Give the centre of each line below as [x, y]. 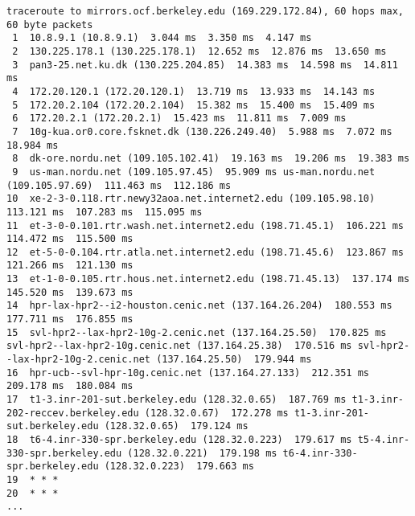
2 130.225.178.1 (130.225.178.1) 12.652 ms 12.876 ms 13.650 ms [199, 51]
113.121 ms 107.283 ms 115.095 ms [105, 212]
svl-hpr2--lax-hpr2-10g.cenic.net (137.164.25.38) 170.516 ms [179, 346]
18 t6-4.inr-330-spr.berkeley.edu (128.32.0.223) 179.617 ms [179, 440]
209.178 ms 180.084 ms [70, 386]
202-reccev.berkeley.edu [73, 413]
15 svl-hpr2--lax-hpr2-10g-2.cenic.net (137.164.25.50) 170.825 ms [197, 332]
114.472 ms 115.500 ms [70, 239]
